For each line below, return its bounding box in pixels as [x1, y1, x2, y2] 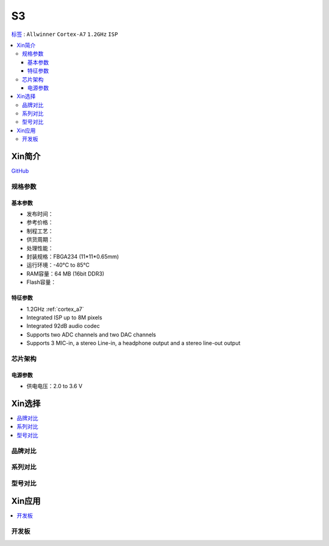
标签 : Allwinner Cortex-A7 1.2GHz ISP [11, 30, 118, 38]
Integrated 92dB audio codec [26, 322, 100, 330]
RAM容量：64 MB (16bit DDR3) [26, 270, 105, 277]
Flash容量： [26, 278, 57, 286]
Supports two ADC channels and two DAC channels [26, 331, 157, 338]
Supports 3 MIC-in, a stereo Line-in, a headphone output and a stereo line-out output [26, 339, 241, 347]
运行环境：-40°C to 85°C [26, 261, 90, 269]
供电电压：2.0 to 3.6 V [26, 383, 83, 390]
